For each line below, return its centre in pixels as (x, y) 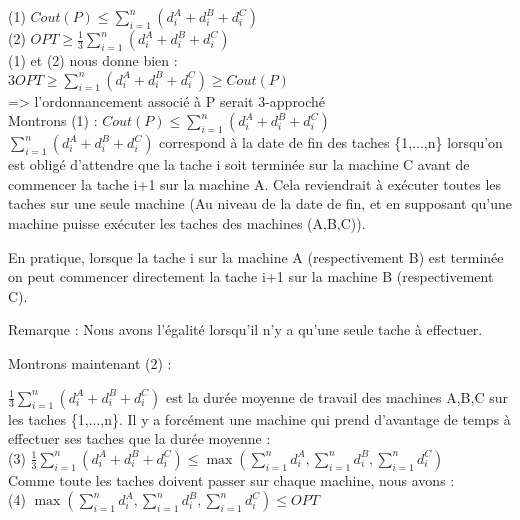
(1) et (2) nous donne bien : (93, 60)
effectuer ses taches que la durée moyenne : (139, 438)
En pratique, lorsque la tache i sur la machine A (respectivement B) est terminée (256, 256)
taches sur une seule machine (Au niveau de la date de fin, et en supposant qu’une (260, 203)
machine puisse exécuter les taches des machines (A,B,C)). (187, 222)
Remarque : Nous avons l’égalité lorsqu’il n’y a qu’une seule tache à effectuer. (245, 329)
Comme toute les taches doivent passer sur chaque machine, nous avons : (231, 479)
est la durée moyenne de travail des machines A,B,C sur (336, 396)
